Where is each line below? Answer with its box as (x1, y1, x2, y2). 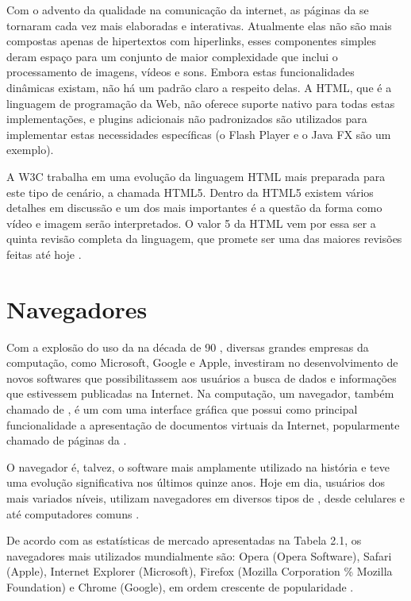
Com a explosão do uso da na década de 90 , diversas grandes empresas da (6, 338, 369, 355)
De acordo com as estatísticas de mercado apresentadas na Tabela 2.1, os (6, 532, 362, 549)
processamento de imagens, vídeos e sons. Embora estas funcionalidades (6, 64, 355, 80)
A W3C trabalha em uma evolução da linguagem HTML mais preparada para (6, 168, 386, 184)
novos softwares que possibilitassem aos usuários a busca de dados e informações (6, 369, 397, 386)
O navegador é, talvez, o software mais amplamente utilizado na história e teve (6, 458, 390, 475)
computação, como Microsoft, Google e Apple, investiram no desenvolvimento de (6, 354, 398, 371)
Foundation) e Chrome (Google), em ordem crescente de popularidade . (6, 578, 354, 595)
